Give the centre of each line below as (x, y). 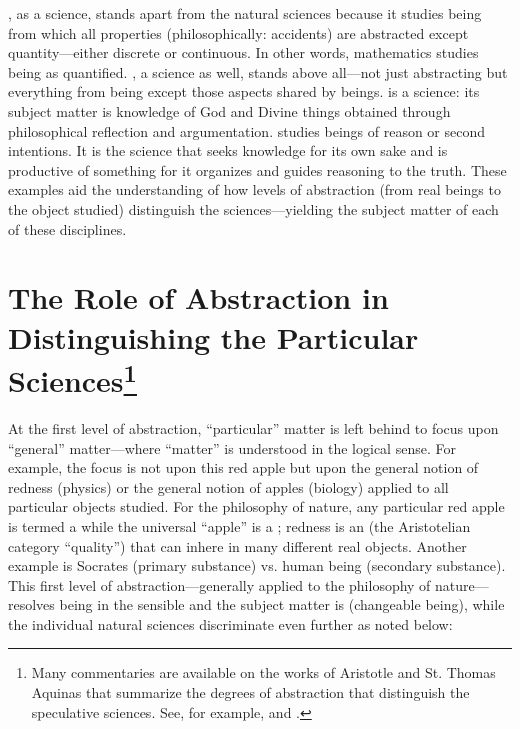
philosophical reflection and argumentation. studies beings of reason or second (247, 130)
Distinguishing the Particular (213, 336)
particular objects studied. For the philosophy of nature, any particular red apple (256, 506)
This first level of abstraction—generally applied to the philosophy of (219, 584)
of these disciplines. (67, 228)
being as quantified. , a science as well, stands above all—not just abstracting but (258, 71)
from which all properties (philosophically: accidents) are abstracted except (238, 32)
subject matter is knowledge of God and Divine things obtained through (229, 110)
